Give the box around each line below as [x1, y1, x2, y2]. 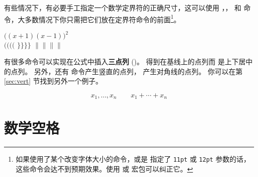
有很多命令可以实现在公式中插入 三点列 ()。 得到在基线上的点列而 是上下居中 [4, 56, 253, 66]
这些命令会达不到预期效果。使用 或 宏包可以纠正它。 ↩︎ [15, 163, 193, 174]
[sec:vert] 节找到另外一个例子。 [4, 76, 103, 86]
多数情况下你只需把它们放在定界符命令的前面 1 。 [24, 12, 181, 24]
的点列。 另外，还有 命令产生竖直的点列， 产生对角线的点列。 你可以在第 [4, 66, 243, 76]
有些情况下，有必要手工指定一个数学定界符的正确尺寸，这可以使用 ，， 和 [4, 2, 242, 12]
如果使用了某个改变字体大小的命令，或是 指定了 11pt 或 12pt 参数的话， [15, 154, 251, 164]
